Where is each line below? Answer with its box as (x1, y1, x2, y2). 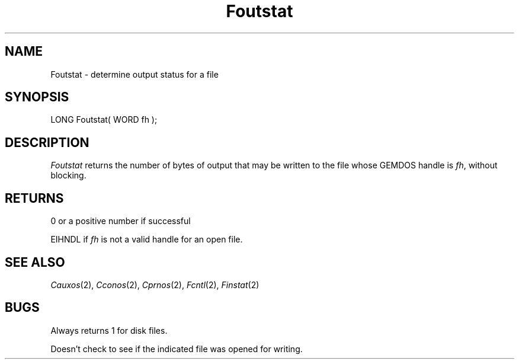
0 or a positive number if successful (50, 216, 191, 226)
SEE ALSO (5, 254, 65, 270)
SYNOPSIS (5, 90, 69, 105)
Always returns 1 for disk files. (50, 325, 168, 336)
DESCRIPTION (5, 135, 89, 150)
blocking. (50, 170, 86, 181)
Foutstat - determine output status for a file (50, 69, 219, 79)
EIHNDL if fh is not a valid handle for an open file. (50, 234, 243, 245)
